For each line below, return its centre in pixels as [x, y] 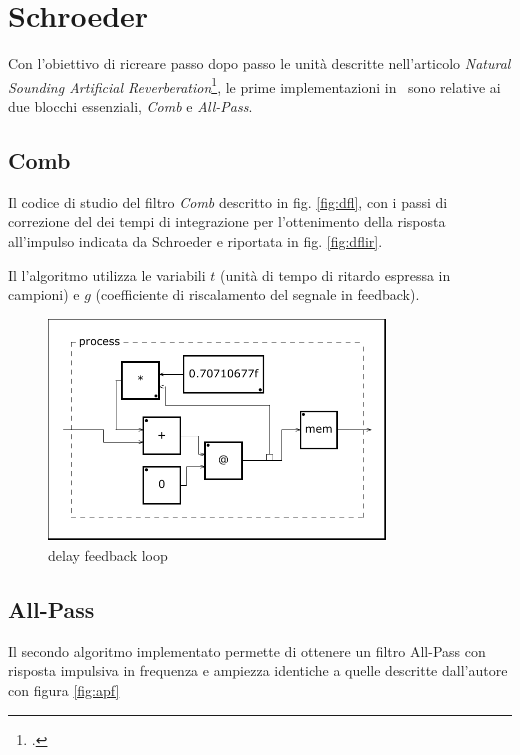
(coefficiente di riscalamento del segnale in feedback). [257, 294]
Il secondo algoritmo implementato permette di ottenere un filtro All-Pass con [247, 650]
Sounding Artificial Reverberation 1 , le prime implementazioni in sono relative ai [254, 85]
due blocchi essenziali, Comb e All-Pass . [130, 105]
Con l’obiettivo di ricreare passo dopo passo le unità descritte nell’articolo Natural [259, 63]
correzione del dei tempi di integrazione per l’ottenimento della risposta [227, 221]
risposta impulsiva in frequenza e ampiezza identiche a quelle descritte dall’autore [258, 670]
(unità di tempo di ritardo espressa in [335, 274]
